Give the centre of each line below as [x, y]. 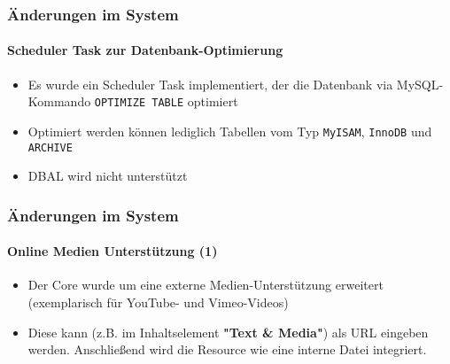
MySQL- [420, 84]
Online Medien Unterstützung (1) [112, 251]
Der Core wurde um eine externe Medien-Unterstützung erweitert [206, 285]
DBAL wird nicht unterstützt [108, 176]
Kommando [59, 101]
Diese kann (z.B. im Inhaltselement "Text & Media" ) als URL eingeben [228, 332]
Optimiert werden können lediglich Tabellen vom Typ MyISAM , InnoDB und [230, 131]
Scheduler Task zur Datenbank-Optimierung [145, 50]
